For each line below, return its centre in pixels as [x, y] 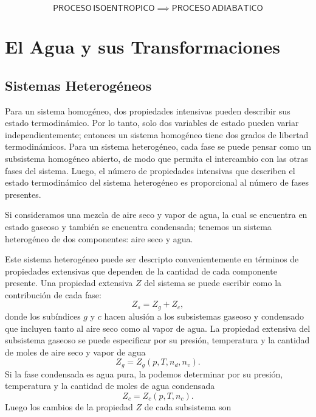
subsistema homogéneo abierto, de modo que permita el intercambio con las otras [156, 158]
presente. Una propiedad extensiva [69, 283]
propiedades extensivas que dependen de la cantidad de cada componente [141, 271]
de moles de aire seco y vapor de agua [75, 352]
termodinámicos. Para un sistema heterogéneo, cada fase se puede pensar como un [158, 146]
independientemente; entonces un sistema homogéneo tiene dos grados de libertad [157, 134]
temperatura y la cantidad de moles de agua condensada [110, 386]
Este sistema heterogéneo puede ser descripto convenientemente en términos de [152, 259]
